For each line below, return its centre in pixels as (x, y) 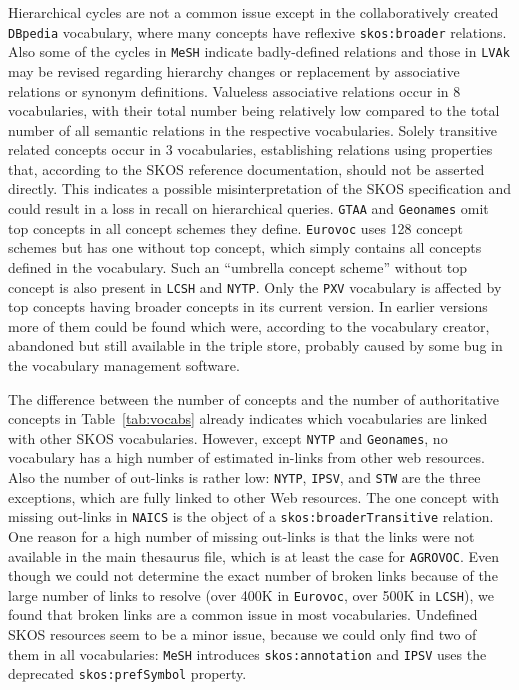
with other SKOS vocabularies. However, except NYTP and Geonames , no (228, 437)
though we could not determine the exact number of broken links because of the (253, 575)
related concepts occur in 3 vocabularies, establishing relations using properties (250, 149)
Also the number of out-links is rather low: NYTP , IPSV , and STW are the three (244, 477)
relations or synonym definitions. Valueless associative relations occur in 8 (234, 90)
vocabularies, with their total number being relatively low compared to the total (254, 110)
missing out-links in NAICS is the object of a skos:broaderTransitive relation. (251, 516)
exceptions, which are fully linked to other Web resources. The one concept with (254, 496)
